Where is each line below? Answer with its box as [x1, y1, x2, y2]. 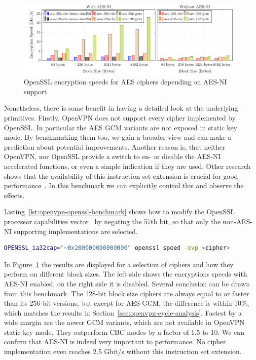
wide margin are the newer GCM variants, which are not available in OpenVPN [4, 317, 245, 327]
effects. [4, 190, 25, 200]
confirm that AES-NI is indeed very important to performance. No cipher [4, 336, 226, 347]
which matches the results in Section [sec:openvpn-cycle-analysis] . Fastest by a [4, 307, 242, 318]
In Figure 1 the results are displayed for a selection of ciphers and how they [4, 259, 234, 269]
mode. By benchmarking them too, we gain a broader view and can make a [4, 132, 232, 142]
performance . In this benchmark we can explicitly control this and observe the [4, 180, 244, 191]
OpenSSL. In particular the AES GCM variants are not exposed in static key [4, 122, 237, 132]
